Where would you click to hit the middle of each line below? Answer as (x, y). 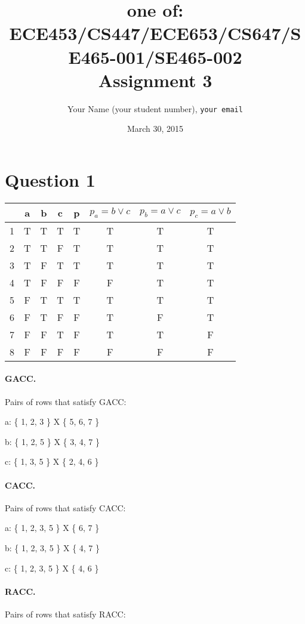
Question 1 (50, 179)
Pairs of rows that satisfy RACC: (65, 614)
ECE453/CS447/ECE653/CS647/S (155, 33)
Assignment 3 (155, 80)
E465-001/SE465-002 (155, 56)
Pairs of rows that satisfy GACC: (66, 401)
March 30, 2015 (155, 129)
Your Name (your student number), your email (155, 108)
